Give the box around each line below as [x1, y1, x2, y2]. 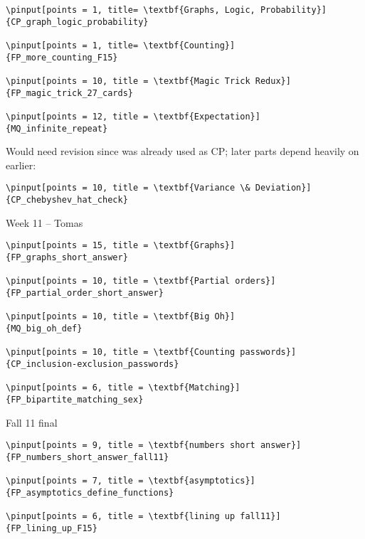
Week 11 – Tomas [6, 215, 83, 230]
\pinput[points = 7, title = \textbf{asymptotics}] [6, 476, 255, 486]
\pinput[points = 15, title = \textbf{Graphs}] [6, 240, 236, 251]
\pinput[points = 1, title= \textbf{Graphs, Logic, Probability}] [6, 5, 327, 15]
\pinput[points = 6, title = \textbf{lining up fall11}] [6, 511, 281, 522]
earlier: [6, 157, 36, 172]
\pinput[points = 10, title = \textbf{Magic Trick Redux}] [6, 75, 291, 86]
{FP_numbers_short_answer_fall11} [6, 452, 169, 462]
